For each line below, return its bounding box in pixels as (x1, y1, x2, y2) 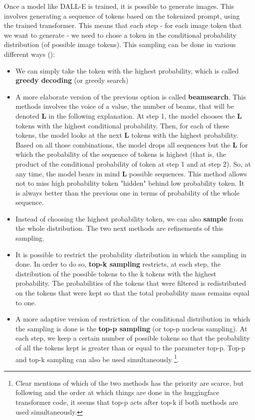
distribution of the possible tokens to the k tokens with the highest (15, 268, 217, 278)
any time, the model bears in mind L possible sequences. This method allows (15, 168, 247, 178)
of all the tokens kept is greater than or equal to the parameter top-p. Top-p (15, 343, 245, 352)
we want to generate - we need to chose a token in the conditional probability (4, 29, 237, 40)
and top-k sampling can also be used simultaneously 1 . (15, 352, 179, 364)
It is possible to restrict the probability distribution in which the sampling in (15, 249, 247, 259)
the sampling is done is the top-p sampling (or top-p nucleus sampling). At (15, 323, 248, 333)
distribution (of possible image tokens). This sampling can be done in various (4, 39, 236, 49)
